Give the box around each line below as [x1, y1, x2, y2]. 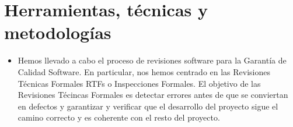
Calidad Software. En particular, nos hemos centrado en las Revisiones [18, 65, 271, 77]
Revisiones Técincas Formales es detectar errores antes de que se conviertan [18, 89, 288, 101]
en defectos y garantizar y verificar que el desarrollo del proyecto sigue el [18, 100, 278, 112]
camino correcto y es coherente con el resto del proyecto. [18, 111, 220, 124]
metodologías [4, 20, 111, 44]
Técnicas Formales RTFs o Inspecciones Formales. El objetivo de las [18, 77, 261, 89]
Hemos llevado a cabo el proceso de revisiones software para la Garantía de [18, 54, 287, 66]
